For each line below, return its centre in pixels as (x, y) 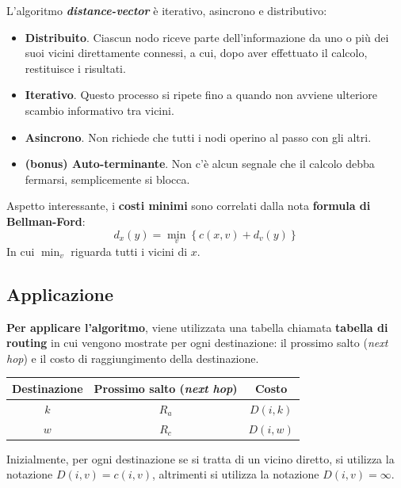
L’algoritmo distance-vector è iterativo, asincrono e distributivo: (167, 10)
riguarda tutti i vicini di (129, 251)
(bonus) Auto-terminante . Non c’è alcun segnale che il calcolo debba (200, 164)
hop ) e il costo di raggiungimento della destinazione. (133, 358)
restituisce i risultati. (75, 68)
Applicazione (60, 294)
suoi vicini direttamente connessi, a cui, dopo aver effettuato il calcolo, (196, 53)
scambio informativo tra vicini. (99, 110)
